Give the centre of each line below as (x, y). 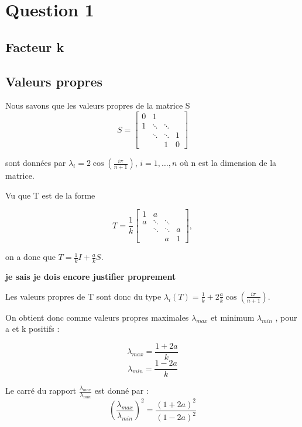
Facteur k (35, 46)
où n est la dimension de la (228, 163)
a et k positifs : (32, 329)
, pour (286, 317)
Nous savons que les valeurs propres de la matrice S (98, 105)
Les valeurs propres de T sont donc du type (83, 296)
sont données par (36, 163)
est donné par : (121, 390)
